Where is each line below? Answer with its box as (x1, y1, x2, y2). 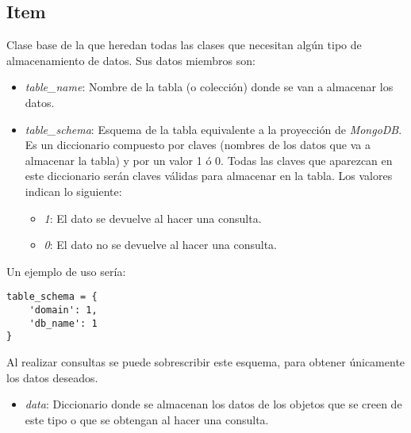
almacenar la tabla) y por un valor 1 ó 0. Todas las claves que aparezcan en (25, 151, 393, 168)
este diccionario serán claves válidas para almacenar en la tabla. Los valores (25, 167, 393, 184)
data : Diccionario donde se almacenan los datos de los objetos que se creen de (25, 396, 402, 412)
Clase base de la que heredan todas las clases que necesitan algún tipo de (6, 36, 362, 53)
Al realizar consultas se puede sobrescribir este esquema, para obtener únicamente (6, 353, 405, 370)
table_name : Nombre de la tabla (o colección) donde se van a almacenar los (25, 79, 394, 95)
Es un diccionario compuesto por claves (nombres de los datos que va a (25, 136, 371, 153)
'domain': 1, (29, 304, 98, 316)
